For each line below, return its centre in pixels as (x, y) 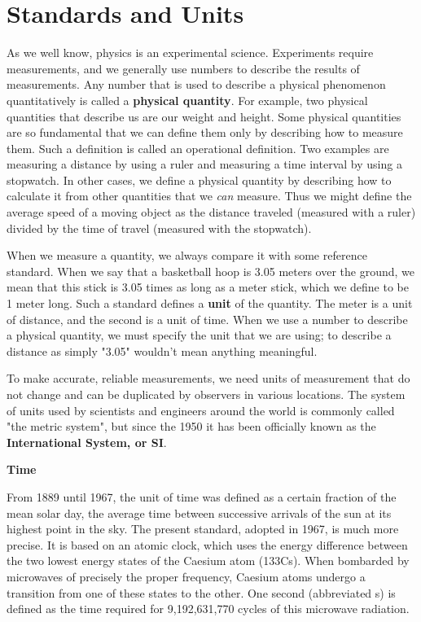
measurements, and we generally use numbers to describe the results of (183, 68)
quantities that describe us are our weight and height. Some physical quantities (204, 116)
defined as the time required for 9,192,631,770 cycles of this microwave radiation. (208, 609)
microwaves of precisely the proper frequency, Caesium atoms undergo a (186, 576)
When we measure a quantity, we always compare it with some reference (187, 255)
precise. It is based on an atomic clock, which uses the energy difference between (207, 544)
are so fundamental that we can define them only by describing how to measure (205, 132)
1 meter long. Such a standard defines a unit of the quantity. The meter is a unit (210, 303)
